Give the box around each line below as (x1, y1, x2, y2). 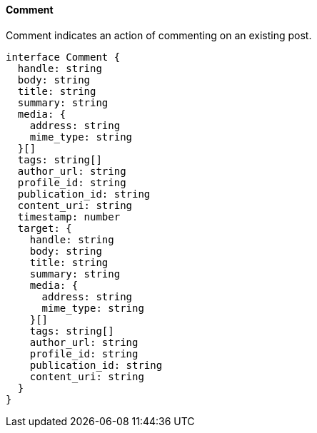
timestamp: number (17, 210, 121, 223)
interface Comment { (6, 51, 121, 63)
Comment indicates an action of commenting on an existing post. (6, 29, 312, 41)
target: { (17, 222, 72, 234)
